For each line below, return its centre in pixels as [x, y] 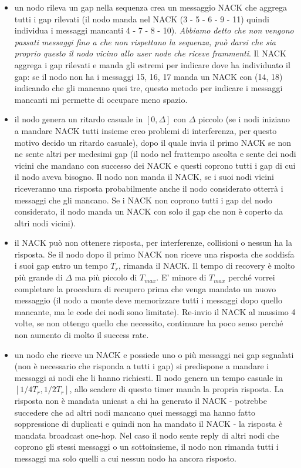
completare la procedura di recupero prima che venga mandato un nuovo [145, 288]
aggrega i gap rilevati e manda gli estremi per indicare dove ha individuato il [152, 64]
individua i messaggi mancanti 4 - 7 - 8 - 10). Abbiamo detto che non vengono [154, 30]
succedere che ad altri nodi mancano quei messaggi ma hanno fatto [135, 412]
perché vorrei [252, 277]
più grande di [38, 277]
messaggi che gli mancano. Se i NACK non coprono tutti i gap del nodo [143, 200]
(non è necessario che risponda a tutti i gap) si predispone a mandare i [142, 366]
